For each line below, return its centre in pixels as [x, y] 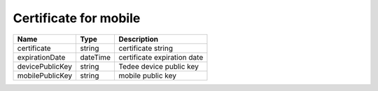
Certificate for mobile [77, 18]
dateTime [96, 57]
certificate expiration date [161, 57]
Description [139, 39]
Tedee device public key [159, 66]
